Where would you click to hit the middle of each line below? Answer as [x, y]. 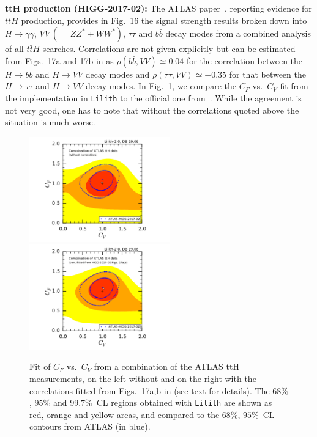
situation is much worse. [50, 122]
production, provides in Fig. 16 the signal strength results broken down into [164, 20]
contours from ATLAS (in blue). [90, 426]
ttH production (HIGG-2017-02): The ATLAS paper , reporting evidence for [158, 8]
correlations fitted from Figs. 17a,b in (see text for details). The [150, 390]
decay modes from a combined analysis [238, 33]
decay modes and [117, 74]
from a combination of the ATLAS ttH [166, 366]
